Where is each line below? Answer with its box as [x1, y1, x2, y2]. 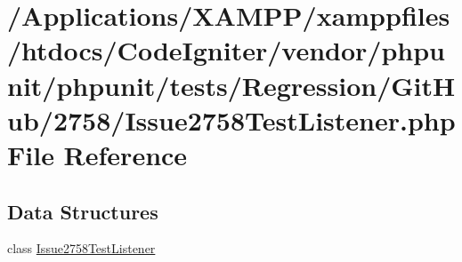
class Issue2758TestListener [7, 239, 156, 258]
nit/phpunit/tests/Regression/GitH [7, 67, 456, 103]
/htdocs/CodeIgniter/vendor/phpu [7, 32, 445, 68]
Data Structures [7, 197, 158, 225]
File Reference [7, 136, 188, 172]
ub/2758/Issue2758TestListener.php [7, 101, 456, 138]
